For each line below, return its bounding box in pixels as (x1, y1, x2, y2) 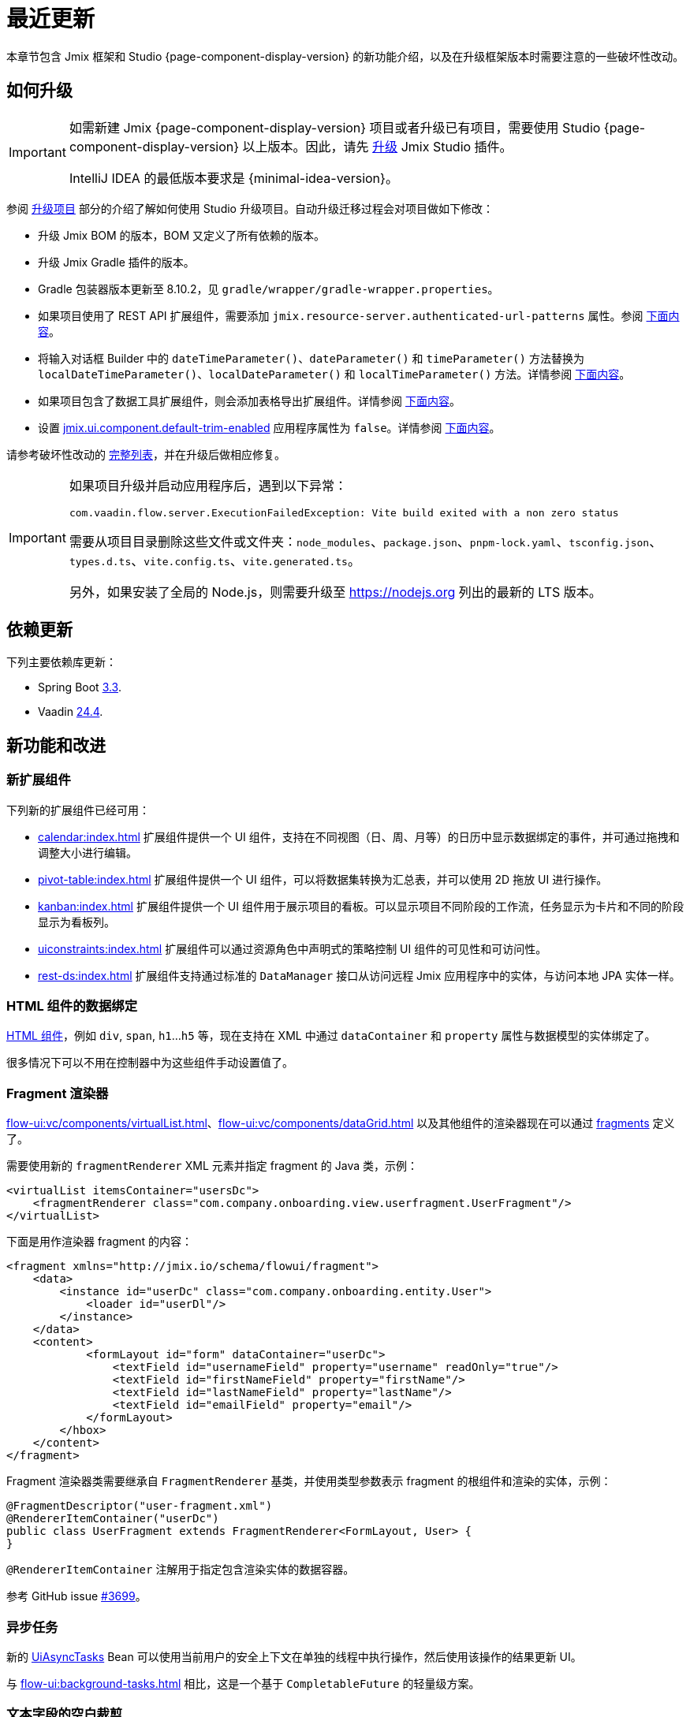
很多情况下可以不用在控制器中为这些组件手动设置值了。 (6, 1056, 293, 1070)
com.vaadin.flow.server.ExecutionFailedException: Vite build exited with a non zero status (69, 506, 619, 519)
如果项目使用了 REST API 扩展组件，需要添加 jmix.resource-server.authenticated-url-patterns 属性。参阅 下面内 (38, 308, 680, 322)
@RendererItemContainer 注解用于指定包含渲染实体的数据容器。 (6, 1562, 355, 1577)
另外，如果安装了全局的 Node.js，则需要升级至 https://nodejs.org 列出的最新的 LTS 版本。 (69, 583, 602, 600)
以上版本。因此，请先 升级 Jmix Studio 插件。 (242, 138, 513, 155)
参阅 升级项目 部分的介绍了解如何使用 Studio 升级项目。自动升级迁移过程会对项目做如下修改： (6, 201, 494, 215)
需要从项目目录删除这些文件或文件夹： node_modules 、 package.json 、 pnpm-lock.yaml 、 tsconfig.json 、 (69, 533, 662, 549)
